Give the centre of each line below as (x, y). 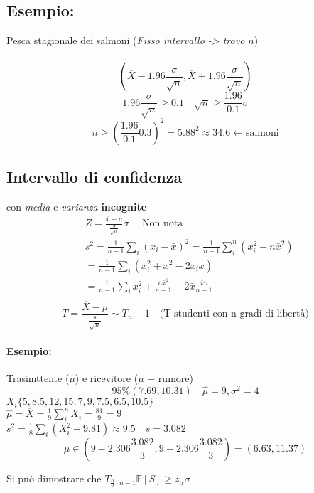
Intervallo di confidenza (94, 177)
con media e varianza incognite (77, 206)
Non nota (163, 224)
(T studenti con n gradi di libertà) (234, 314)
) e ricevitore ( (107, 378)
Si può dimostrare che (54, 478)
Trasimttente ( (38, 378)
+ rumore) (170, 378)
